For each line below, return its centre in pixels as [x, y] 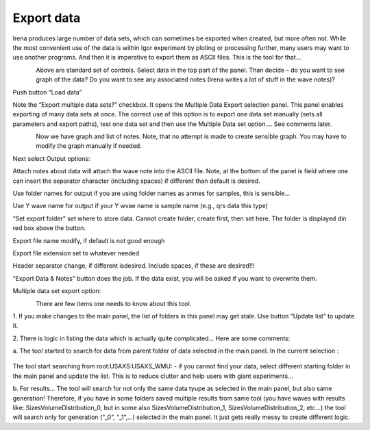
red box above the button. [49, 228]
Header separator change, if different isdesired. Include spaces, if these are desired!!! [134, 266]
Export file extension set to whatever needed [76, 253]
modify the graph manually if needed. [89, 146]
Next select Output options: [51, 158]
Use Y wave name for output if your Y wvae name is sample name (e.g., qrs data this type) [140, 206]
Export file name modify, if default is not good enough [89, 240]
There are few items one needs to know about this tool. [114, 303]
